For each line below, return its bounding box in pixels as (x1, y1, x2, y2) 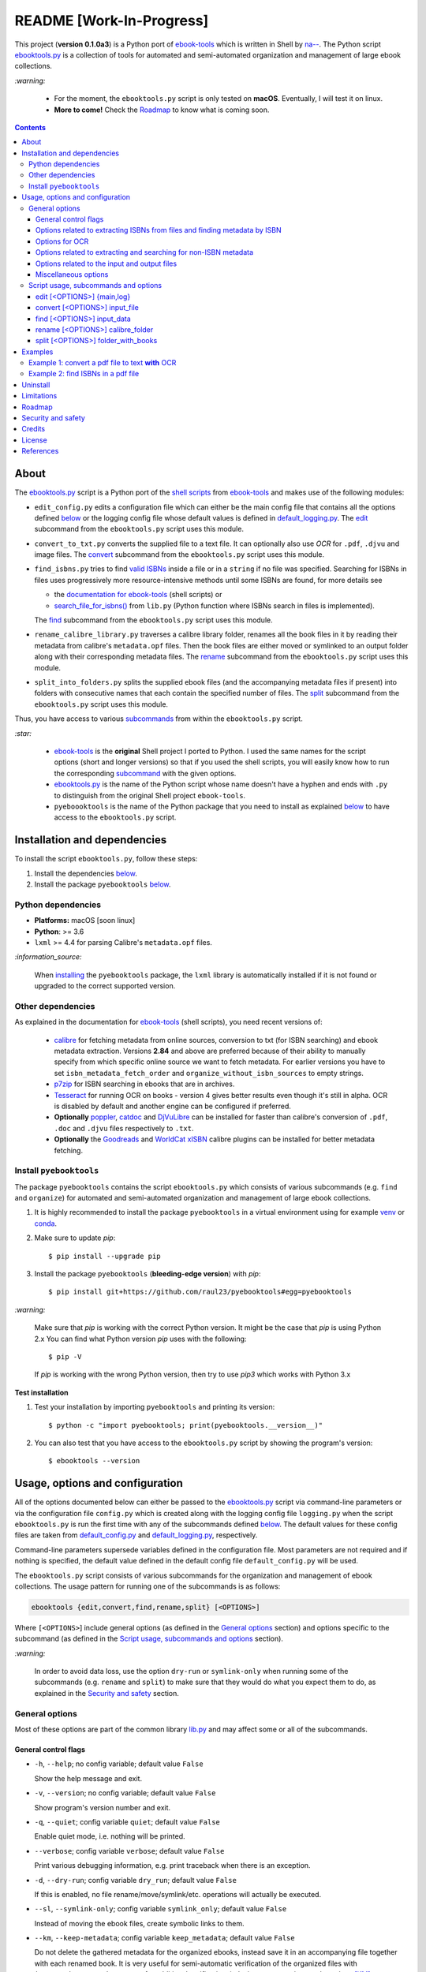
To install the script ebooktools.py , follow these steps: (14, 854, 198, 864)
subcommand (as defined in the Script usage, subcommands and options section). (14, 1634, 284, 1644)
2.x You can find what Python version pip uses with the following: (34, 1334, 247, 1343)
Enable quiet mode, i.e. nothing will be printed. (34, 1832, 185, 1841)
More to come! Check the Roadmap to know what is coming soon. (54, 105, 270, 114)
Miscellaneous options (35, 269, 109, 279)
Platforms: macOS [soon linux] (34, 916, 136, 925)
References (21, 446, 59, 456)
